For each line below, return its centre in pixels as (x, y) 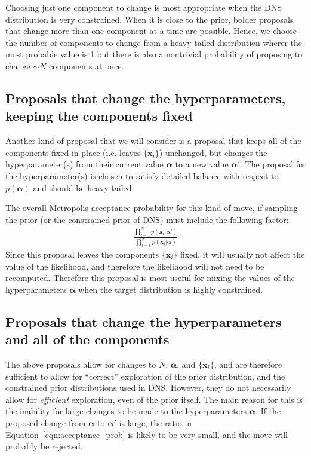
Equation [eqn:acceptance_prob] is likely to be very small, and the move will (147, 434)
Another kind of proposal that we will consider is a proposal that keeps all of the (153, 141)
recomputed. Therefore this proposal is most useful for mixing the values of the (150, 278)
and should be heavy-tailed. (84, 187)
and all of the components (87, 339)
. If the (268, 411)
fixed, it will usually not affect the (243, 254)
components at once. (87, 65)
